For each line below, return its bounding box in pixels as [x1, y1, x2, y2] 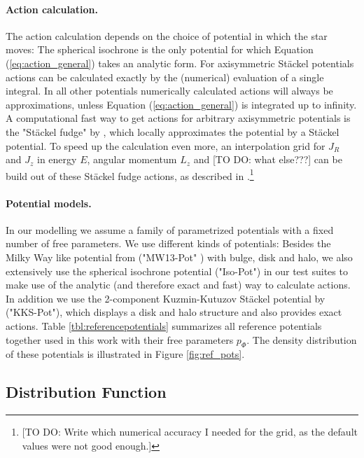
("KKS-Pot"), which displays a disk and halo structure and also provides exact [6, 305, 342, 319]
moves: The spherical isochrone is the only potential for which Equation [6, 42, 314, 57]
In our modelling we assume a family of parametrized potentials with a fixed [6, 222, 334, 237]
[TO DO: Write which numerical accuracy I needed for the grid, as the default [22, 424, 358, 439]
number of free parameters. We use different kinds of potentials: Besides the [6, 236, 331, 251]
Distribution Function [6, 381, 167, 403]
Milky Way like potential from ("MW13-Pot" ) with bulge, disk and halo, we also [6, 249, 353, 264]
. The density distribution [246, 332, 357, 347]
